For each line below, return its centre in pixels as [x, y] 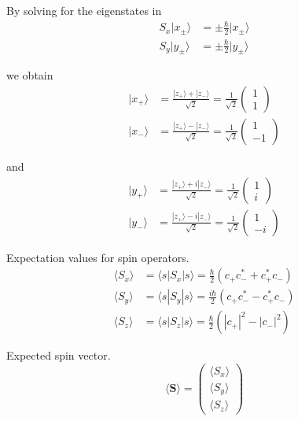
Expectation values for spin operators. [98, 257]
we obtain [30, 75]
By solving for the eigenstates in [84, 10]
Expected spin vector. [59, 355]
